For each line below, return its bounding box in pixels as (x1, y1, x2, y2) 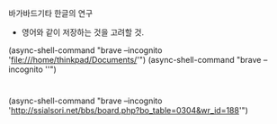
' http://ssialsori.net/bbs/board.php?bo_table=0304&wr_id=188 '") (8, 105, 249, 116)
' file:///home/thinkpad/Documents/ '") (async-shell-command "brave (8, 55, 262, 65)
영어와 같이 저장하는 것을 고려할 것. (21, 27, 145, 38)
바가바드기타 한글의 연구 (8, 8, 94, 18)
